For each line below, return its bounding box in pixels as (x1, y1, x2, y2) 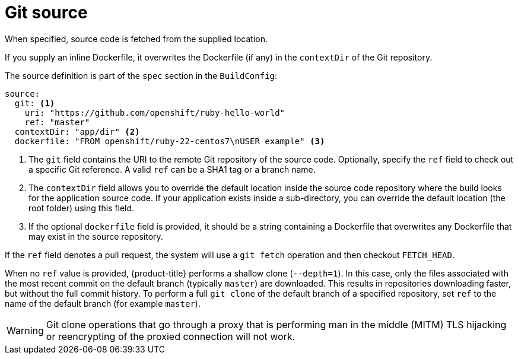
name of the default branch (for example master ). (5, 298, 201, 309)
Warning (7, 324, 44, 336)
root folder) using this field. (28, 202, 135, 213)
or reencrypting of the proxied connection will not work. (46, 330, 295, 342)
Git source (5, 2, 88, 23)
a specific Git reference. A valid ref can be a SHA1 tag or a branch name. (28, 164, 316, 174)
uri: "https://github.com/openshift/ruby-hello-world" (24, 107, 285, 117)
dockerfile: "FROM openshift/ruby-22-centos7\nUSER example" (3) (14, 136, 325, 146)
